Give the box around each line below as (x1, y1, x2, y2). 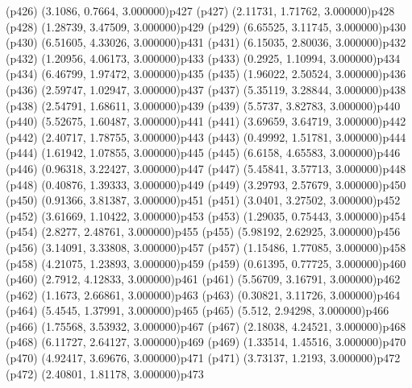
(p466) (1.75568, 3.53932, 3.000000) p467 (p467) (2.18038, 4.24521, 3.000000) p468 (6, 317, 406, 334)
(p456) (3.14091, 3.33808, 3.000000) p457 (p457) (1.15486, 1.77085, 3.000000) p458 (6, 238, 406, 255)
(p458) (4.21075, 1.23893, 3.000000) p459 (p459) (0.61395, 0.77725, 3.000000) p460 (6, 254, 406, 271)
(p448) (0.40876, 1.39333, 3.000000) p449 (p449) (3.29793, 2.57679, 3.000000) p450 (6, 175, 406, 192)
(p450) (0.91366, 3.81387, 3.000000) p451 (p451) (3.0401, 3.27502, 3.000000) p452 (6, 192, 401, 208)
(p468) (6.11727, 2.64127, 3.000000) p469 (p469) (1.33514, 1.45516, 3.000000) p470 (6, 333, 406, 350)
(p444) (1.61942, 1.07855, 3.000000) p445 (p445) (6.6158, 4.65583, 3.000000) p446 (6, 144, 401, 161)
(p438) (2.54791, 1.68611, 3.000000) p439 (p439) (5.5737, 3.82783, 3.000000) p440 (6, 97, 401, 114)
